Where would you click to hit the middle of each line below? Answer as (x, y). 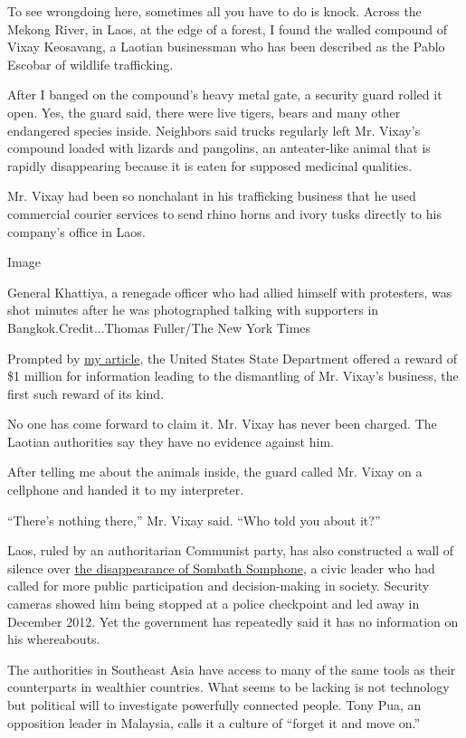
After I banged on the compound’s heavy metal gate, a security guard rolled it (225, 95)
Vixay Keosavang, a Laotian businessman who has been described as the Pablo (226, 47)
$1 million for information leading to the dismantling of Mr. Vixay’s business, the (233, 376)
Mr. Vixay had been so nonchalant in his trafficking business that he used (212, 196)
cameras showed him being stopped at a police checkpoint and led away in (214, 604)
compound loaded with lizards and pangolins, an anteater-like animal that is (219, 148)
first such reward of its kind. (86, 393)
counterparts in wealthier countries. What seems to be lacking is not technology (228, 687)
